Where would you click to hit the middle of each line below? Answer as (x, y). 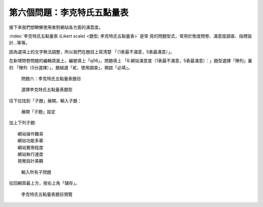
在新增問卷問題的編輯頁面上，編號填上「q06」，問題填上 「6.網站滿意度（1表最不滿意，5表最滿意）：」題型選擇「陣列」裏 (131, 61)
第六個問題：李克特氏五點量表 (69, 13)
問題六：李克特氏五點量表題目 (51, 78)
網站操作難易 (30, 134)
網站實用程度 (30, 147)
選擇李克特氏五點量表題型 (47, 89)
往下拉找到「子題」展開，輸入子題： (45, 101)
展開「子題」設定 (38, 112)
